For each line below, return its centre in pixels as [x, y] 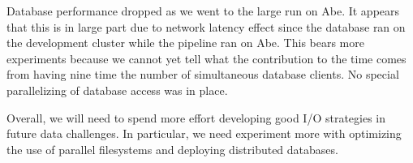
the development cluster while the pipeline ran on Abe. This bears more [185, 43]
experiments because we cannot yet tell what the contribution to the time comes [206, 58]
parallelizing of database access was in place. [117, 90]
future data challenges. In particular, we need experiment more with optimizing [204, 133]
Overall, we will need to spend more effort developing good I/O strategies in [196, 117]
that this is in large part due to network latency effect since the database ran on [206, 26]
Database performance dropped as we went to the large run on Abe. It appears [203, 11]
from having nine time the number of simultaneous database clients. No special [203, 74]
